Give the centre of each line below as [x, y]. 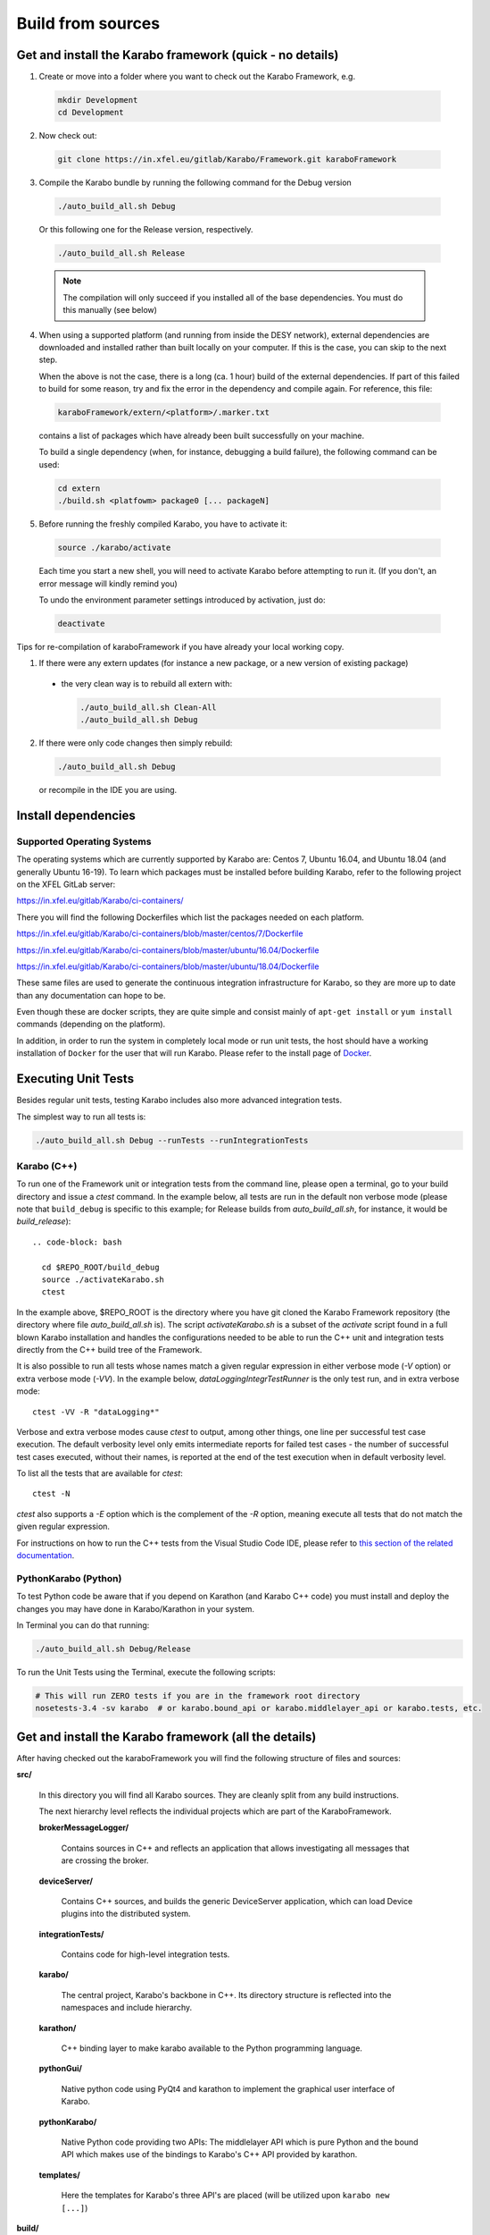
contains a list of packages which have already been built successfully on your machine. [202, 436]
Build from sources [88, 23]
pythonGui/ [60, 2069]
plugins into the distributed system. [126, 1914]
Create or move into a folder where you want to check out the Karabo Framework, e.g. [197, 77]
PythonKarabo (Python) [69, 1578]
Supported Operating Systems [84, 841]
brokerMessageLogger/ [84, 1827]
